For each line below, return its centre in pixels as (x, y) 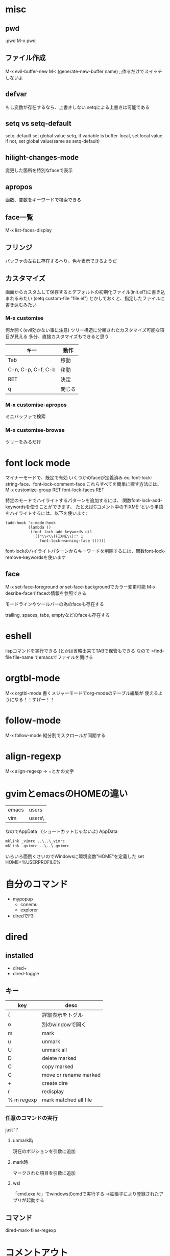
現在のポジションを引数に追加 (44, 1151)
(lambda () (40, 528)
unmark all (54, 1050)
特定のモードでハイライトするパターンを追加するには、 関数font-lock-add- (84, 500)
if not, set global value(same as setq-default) (53, 141)
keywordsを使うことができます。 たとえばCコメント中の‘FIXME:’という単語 (84, 507)
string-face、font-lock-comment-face (45, 484)
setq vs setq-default (38, 124)
